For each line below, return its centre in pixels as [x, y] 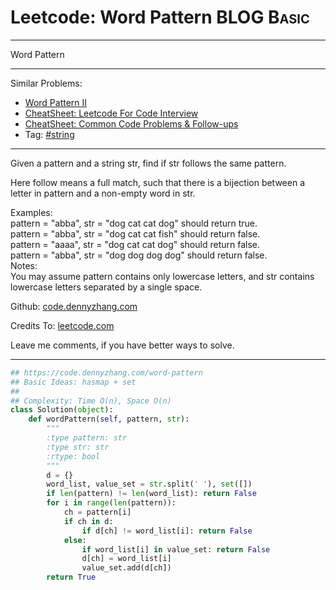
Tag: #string [49, 134]
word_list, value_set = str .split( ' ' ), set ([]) [149, 484]
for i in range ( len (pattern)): [111, 503]
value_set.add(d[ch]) [126, 568]
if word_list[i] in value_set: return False [176, 549]
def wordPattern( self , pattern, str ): [109, 419]
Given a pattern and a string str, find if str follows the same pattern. [148, 163]
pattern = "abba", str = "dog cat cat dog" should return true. [134, 223]
